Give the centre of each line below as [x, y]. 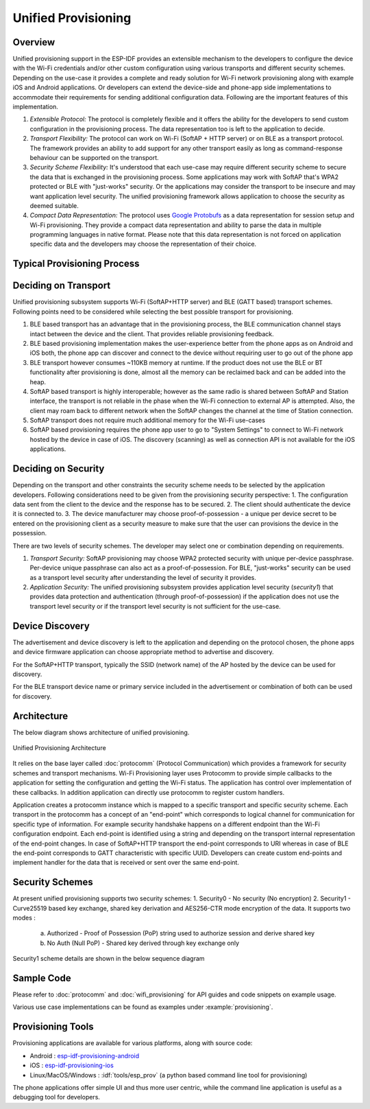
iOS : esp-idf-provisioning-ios [72, 1065]
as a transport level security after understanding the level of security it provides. [143, 577]
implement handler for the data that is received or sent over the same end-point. [126, 863]
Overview [34, 42]
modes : [24, 918]
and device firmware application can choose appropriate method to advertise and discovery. [143, 652]
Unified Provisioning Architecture [59, 748]
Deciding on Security [59, 469]
